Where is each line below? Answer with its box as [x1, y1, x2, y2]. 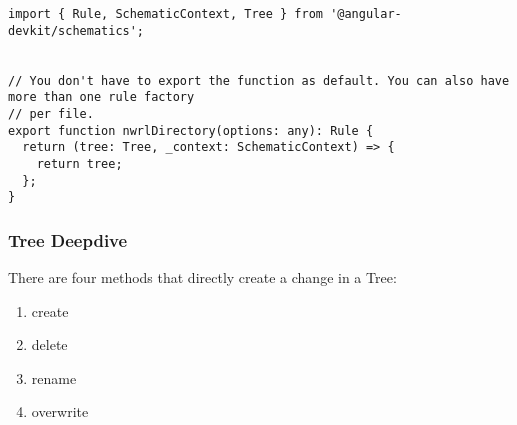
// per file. [8, 106, 94, 121]
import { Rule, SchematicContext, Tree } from [8, 7, 323, 21]
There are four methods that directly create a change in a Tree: [8, 267, 397, 288]
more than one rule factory [8, 90, 195, 105]
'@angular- [330, 7, 402, 21]
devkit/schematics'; [8, 23, 145, 38]
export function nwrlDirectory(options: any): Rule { [8, 123, 374, 138]
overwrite [31, 401, 89, 422]
